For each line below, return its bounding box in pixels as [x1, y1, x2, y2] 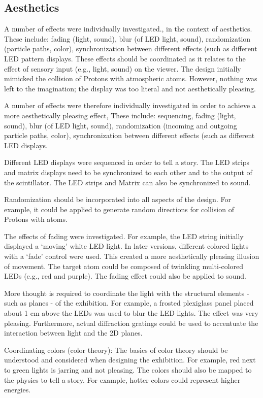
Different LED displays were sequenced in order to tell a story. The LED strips [4, 157, 250, 168]
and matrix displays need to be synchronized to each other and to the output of [4, 167, 252, 177]
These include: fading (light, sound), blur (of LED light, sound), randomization [4, 33, 251, 44]
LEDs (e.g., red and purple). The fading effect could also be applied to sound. [4, 271, 246, 281]
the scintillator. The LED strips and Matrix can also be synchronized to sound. [4, 177, 251, 187]
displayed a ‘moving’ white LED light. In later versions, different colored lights [4, 241, 249, 251]
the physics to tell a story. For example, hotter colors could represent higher [4, 374, 241, 385]
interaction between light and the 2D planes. [4, 327, 143, 338]
